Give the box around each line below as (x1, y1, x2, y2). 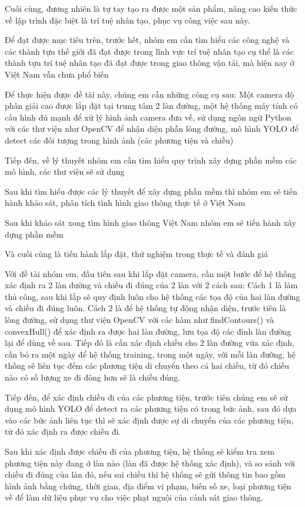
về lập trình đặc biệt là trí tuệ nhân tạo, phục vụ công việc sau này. (5, 14, 250, 26)
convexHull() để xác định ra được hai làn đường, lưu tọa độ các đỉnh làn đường (5, 325, 291, 337)
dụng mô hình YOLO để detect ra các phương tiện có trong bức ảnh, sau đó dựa (5, 402, 297, 415)
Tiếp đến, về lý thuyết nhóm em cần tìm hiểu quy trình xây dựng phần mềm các (5, 154, 297, 166)
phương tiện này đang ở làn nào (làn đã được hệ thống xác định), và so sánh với (5, 456, 295, 469)
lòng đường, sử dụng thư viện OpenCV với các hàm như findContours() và (5, 313, 274, 326)
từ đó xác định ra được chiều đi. (5, 425, 121, 438)
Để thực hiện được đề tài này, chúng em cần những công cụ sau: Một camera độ (5, 88, 294, 100)
